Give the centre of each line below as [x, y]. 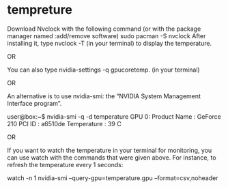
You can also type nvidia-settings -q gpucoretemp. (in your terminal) [103, 70]
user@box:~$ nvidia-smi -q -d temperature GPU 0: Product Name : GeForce [114, 116]
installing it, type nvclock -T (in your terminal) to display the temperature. [110, 43]
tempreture [40, 10]
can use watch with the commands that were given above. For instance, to [112, 157]
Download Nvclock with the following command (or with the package [104, 29]
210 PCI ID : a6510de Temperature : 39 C [64, 123]
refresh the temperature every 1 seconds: [65, 164]
